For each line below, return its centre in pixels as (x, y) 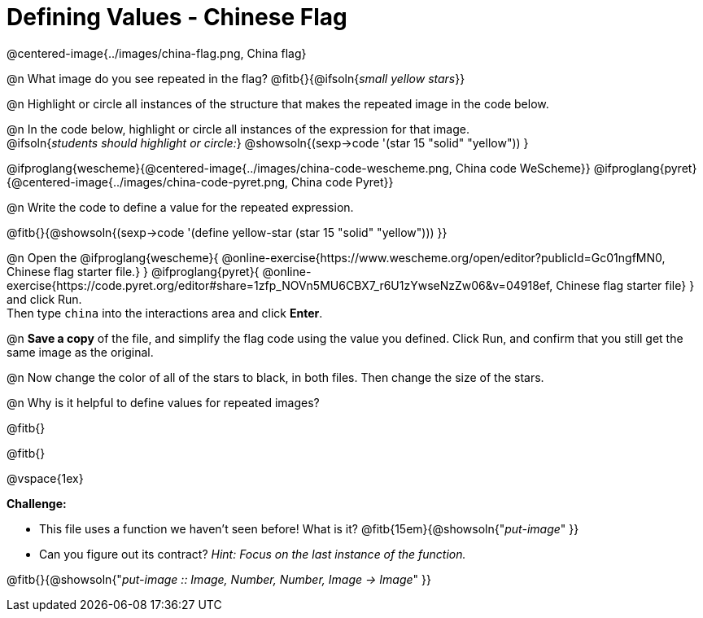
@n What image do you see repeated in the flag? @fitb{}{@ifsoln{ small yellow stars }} (236, 78)
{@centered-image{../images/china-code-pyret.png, (148, 182)
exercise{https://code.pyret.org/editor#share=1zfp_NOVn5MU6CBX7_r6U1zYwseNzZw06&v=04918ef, (280, 285)
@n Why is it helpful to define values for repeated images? (163, 402)
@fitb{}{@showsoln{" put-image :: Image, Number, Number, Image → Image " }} (219, 579)
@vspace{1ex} (45, 478)
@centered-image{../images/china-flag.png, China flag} (157, 53)
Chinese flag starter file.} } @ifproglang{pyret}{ (133, 271)
